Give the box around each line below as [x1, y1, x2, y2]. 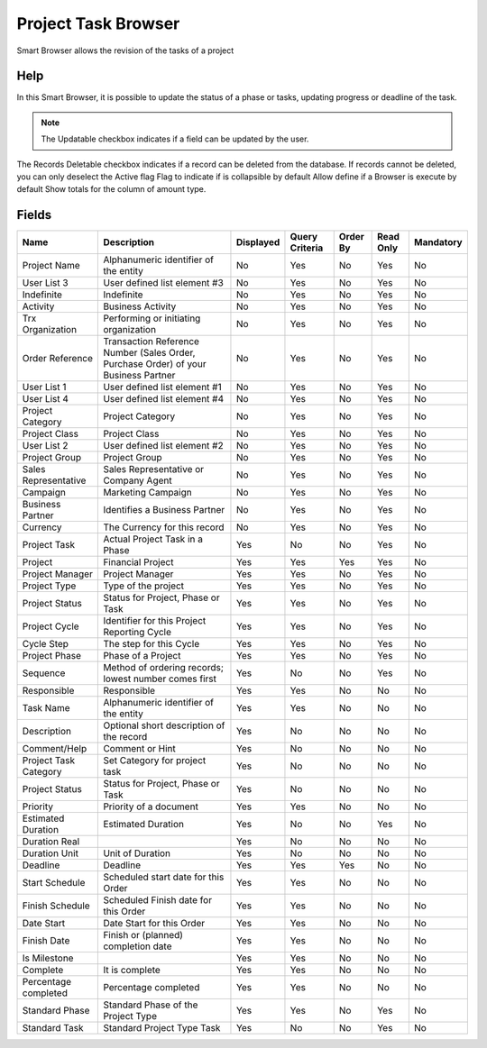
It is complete [103, 964, 161, 977]
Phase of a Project [103, 650, 181, 662]
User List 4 [22, 393, 69, 406]
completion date [103, 940, 172, 952]
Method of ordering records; [103, 661, 225, 674]
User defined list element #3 [103, 277, 225, 289]
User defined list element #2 [103, 440, 225, 452]
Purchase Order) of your [103, 358, 207, 370]
